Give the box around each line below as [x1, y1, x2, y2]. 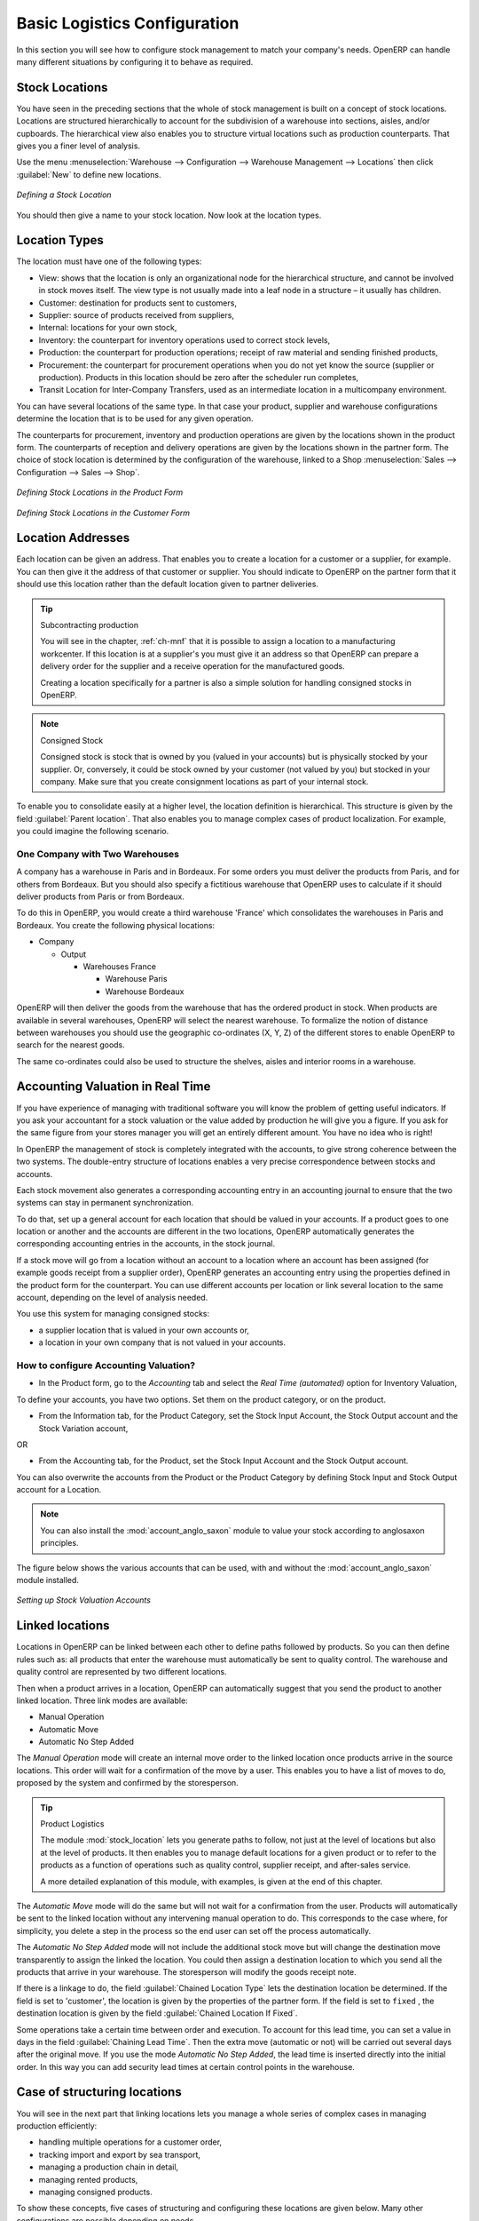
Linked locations [16, 1618, 110, 1634]
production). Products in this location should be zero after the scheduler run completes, [38, 372, 359, 382]
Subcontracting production [40, 619, 139, 630]
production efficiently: [16, 2120, 98, 2131]
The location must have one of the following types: [16, 256, 202, 267]
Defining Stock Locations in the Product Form [16, 487, 184, 498]
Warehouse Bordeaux [105, 986, 185, 997]
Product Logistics [40, 1819, 105, 1829]
